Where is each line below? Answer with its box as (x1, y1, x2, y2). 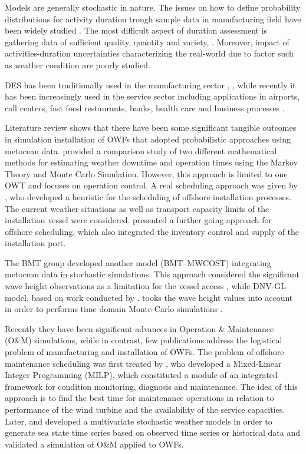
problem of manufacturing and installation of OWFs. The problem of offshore (5, 346, 284, 358)
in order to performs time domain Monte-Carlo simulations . (5, 303, 223, 315)
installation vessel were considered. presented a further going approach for (5, 214, 272, 226)
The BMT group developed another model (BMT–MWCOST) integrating (5, 256, 271, 269)
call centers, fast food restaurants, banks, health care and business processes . (5, 101, 285, 114)
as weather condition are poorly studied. (5, 58, 150, 71)
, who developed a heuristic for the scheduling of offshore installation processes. (5, 190, 292, 203)
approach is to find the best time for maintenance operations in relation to (5, 392, 274, 404)
